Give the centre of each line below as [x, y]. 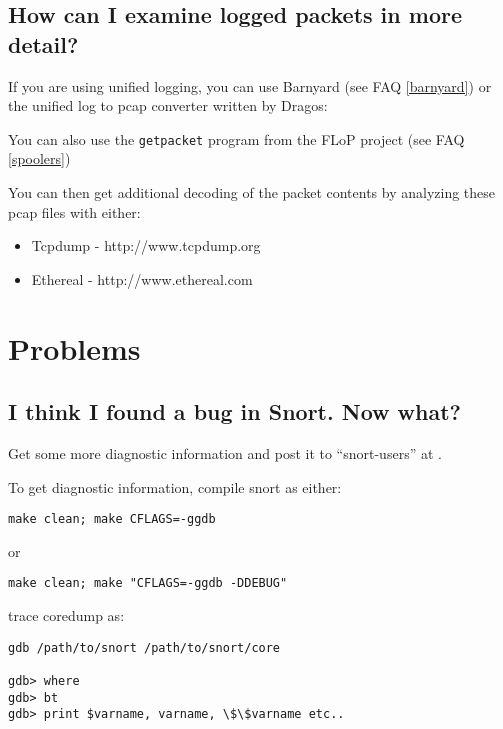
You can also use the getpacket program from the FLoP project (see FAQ [236, 138]
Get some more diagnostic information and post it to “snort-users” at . [225, 452]
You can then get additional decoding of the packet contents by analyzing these [252, 192]
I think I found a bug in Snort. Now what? [234, 411]
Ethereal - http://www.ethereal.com [142, 278]
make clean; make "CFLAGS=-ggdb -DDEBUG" [148, 583]
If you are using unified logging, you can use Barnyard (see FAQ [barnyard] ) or [250, 85]
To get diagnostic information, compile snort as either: [175, 486]
